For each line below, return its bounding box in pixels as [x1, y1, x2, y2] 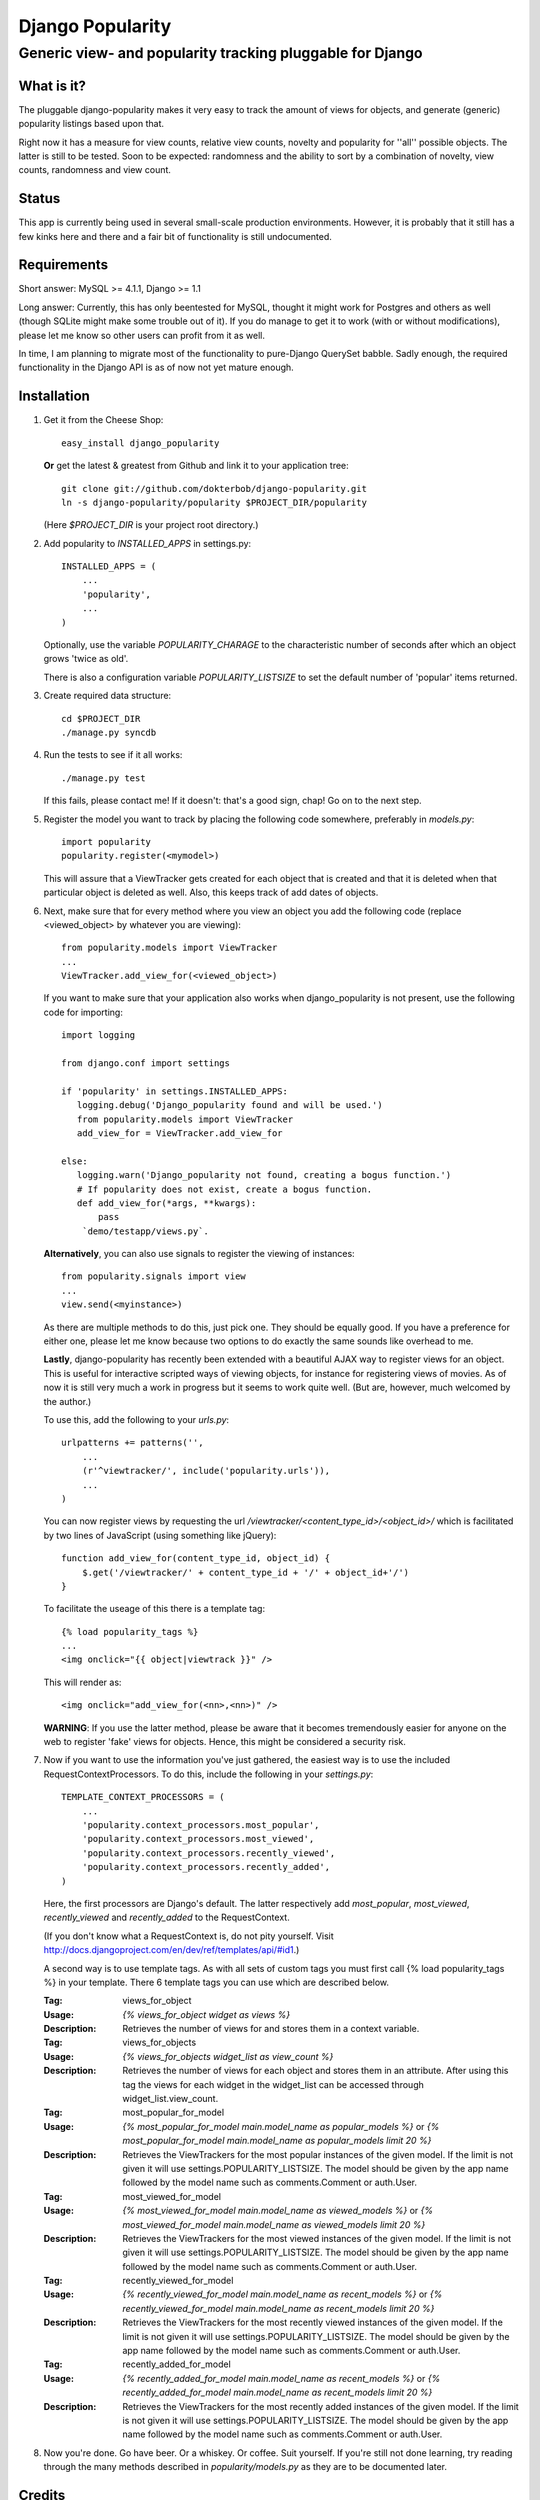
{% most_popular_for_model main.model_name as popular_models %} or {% [122, 2120, 440, 2132]
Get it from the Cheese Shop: [43, 414, 164, 426]
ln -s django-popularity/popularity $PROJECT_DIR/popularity [61, 496, 367, 508]
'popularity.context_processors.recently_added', [81, 1861, 330, 1873]
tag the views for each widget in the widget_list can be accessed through [122, 2078, 425, 2090]
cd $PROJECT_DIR [61, 713, 141, 724]
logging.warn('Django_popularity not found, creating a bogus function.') [76, 1170, 452, 1181]
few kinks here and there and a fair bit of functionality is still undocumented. [18, 230, 332, 242]
